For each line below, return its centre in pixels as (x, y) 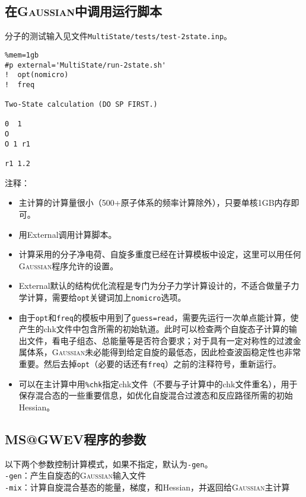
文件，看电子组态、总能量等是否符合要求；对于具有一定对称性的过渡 (160, 340)
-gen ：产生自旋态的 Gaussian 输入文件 (76, 475)
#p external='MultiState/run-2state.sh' (86, 65)
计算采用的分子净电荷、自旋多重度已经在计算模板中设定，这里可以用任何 (160, 254)
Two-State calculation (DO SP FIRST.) (81, 105)
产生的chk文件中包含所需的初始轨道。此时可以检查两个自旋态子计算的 (154, 329)
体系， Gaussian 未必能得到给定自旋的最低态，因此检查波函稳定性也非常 (164, 352)
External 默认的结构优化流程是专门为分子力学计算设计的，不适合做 (146, 286)
